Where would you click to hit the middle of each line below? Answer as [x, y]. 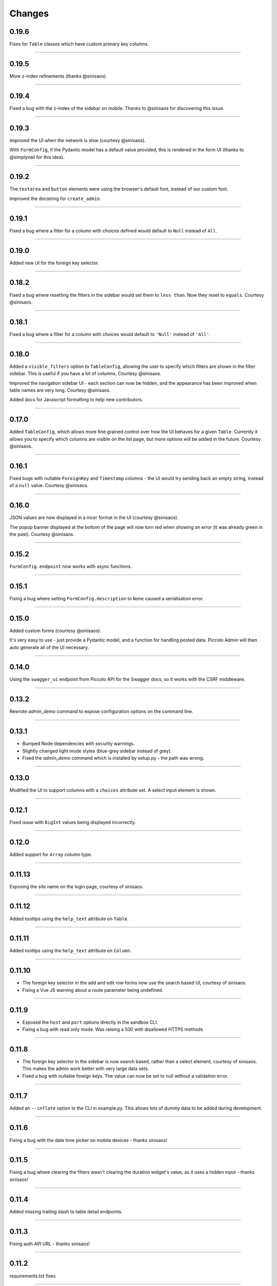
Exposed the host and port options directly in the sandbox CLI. [90, 1022]
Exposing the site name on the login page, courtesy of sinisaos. [76, 886]
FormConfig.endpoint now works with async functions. [71, 566]
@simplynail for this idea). [37, 157]
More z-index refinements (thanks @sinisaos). [58, 76]
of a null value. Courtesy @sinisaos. [49, 486]
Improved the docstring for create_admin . [55, 199]
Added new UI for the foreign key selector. [54, 263]
